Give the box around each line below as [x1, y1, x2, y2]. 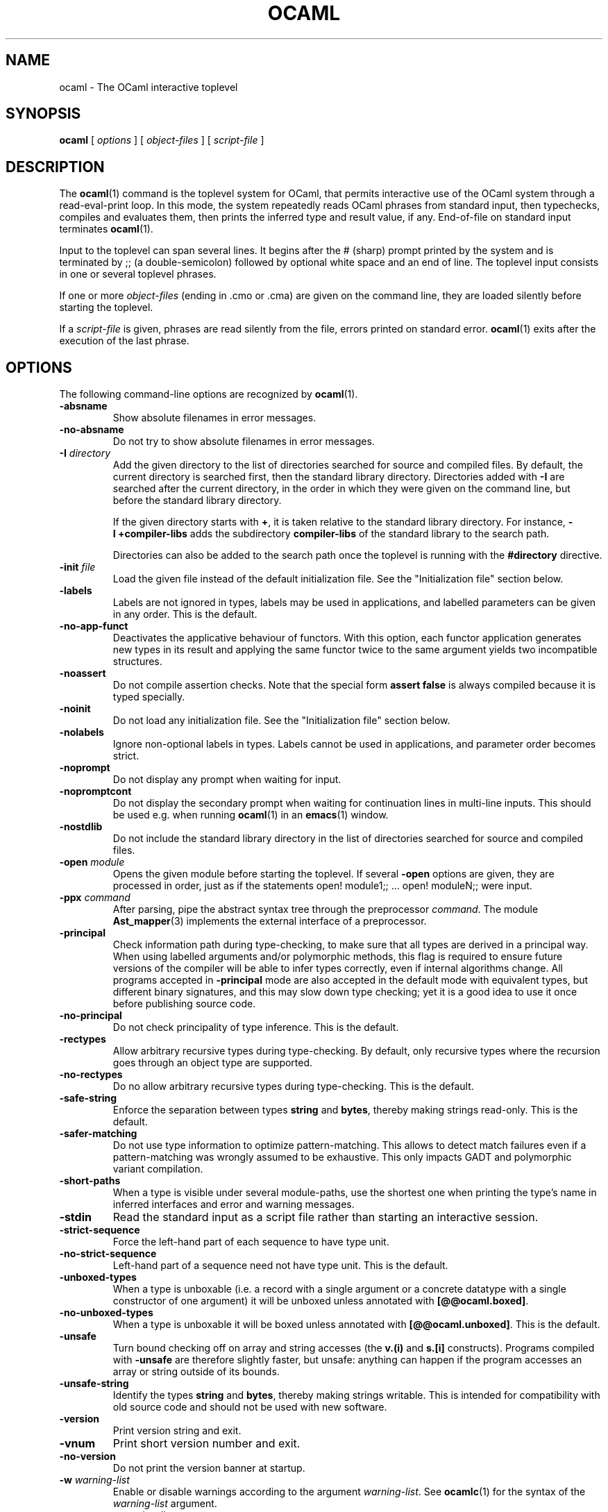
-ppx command [59, 891, 130, 904]
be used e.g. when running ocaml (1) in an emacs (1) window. [112, 809, 389, 821]
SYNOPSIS [6, 105, 81, 123]
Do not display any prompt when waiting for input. [112, 773, 341, 786]
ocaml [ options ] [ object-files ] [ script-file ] [59, 134, 264, 146]
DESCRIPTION [6, 158, 105, 176]
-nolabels [59, 726, 104, 739]
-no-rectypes [59, 1068, 123, 1081]
